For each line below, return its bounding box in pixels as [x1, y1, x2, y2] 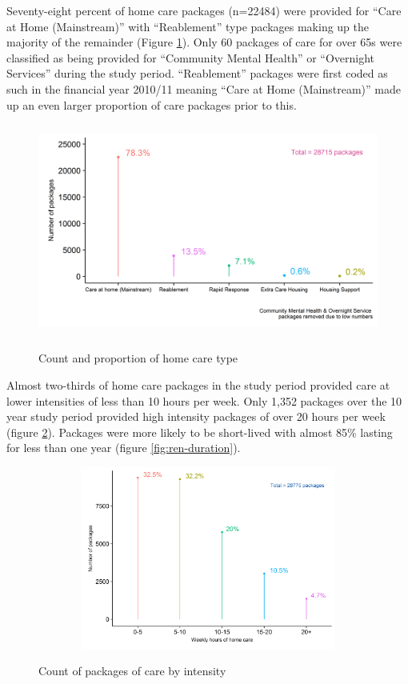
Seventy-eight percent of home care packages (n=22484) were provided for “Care [6, 2, 402, 18]
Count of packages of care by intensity [38, 662, 226, 679]
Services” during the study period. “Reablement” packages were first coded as [6, 65, 388, 82]
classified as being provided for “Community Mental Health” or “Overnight [6, 49, 375, 66]
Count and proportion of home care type [38, 350, 238, 366]
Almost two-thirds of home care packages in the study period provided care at [6, 376, 390, 393]
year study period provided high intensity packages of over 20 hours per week [6, 408, 386, 425]
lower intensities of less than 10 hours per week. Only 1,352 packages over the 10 [6, 392, 402, 409]
